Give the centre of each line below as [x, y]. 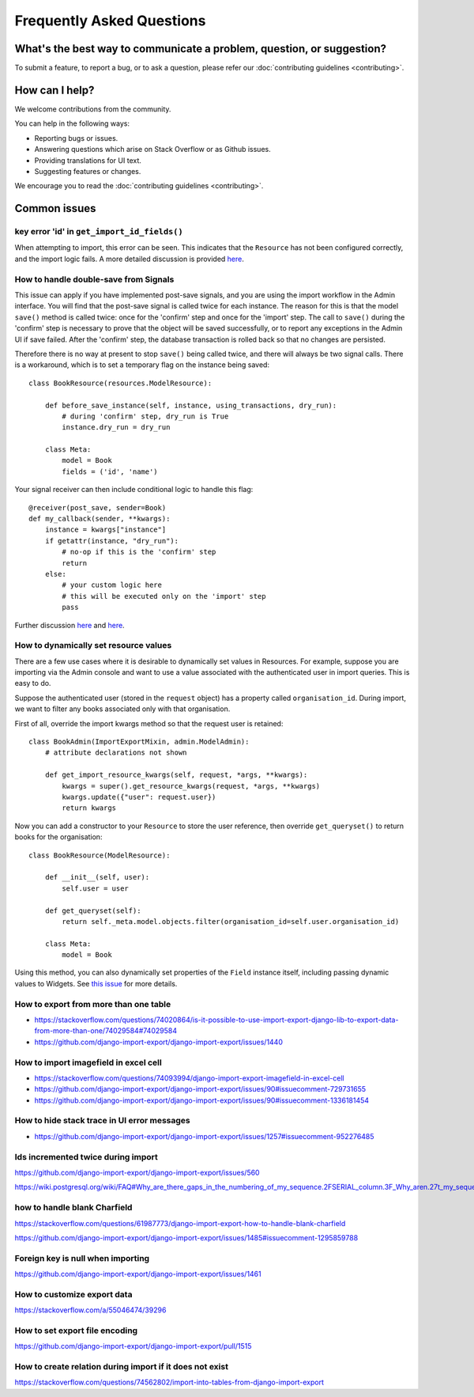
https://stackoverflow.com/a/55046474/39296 [90, 1310]
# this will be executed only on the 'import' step [164, 596]
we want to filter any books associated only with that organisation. [122, 709]
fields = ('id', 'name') [110, 471]
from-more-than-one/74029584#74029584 [106, 1031]
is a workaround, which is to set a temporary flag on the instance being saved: [142, 365]
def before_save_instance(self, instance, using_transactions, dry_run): [191, 405]
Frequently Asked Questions [110, 21]
